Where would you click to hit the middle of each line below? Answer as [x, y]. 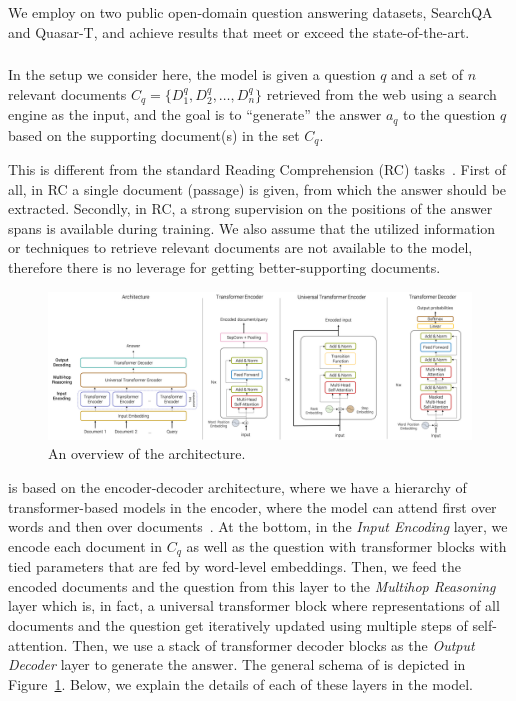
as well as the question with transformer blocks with [346, 545]
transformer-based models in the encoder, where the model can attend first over [252, 506]
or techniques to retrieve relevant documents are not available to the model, [240, 247]
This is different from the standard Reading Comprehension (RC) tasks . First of [257, 169]
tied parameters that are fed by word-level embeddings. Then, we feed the [234, 566]
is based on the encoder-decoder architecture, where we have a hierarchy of [237, 487]
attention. [38, 644]
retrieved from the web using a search [381, 93]
